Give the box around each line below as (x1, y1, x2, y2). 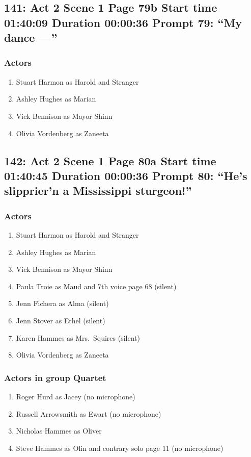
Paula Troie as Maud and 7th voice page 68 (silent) (16, 281, 177, 291)
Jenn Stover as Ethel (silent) (16, 315, 105, 325)
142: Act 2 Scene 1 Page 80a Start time (4, 153, 216, 168)
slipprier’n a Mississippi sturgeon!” (4, 183, 192, 198)
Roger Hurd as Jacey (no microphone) (16, 391, 135, 401)
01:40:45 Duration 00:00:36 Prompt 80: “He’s (4, 167, 247, 183)
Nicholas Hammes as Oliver (16, 425, 102, 436)
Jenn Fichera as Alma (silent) (16, 298, 109, 309)
